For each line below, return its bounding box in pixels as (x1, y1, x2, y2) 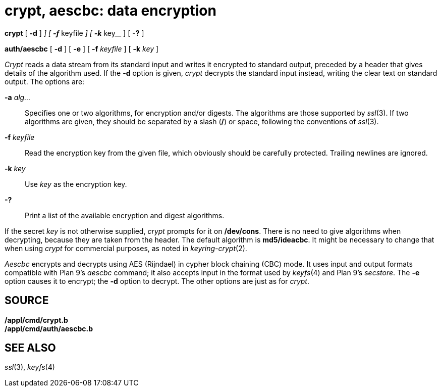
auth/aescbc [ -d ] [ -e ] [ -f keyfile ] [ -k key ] (5, 44, 159, 53)
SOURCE (5, 294, 49, 307)
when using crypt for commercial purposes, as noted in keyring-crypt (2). (5, 243, 247, 253)
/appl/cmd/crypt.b (5, 315, 68, 324)
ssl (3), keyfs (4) (5, 363, 55, 372)
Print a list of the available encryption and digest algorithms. (25, 211, 225, 220)
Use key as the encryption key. (25, 179, 127, 188)
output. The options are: (5, 77, 85, 86)
